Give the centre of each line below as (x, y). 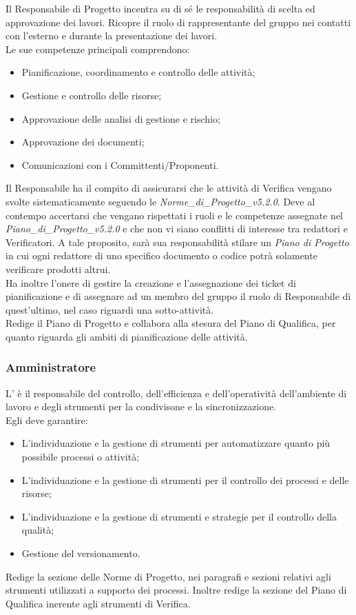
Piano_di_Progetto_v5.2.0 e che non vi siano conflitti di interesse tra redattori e (177, 229)
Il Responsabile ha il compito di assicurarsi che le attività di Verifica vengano (169, 188)
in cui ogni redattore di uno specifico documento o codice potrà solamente (161, 255)
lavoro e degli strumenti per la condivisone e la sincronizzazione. (141, 406)
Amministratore (51, 367)
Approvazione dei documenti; (83, 142)
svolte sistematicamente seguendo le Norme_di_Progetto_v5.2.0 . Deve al (160, 201)
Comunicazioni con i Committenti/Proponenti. (120, 164)
